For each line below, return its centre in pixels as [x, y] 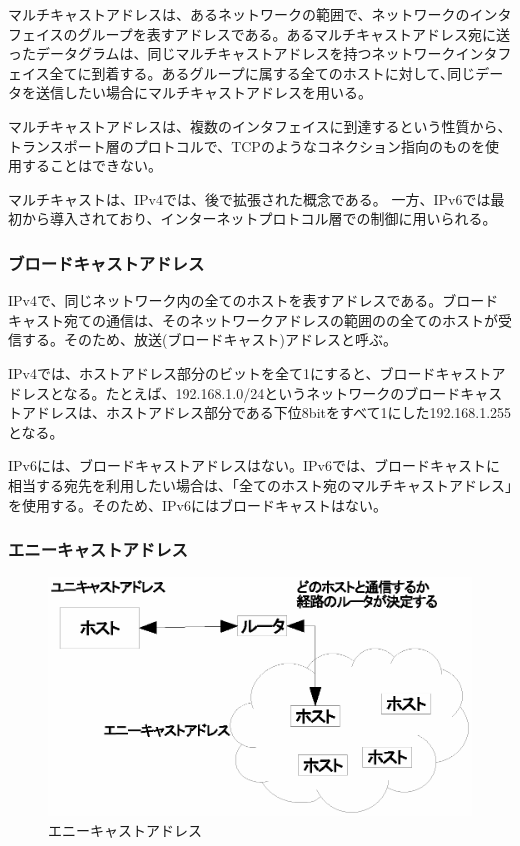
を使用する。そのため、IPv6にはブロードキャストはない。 [197, 504]
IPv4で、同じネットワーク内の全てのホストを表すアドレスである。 [225, 300]
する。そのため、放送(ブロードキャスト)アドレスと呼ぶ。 [209, 339]
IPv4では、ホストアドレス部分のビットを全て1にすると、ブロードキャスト [250, 372]
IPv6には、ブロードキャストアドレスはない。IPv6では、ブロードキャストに [254, 465]
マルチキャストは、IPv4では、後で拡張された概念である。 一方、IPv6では [249, 198]
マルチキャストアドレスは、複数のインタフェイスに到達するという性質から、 [260, 125]
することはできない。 [91, 165]
